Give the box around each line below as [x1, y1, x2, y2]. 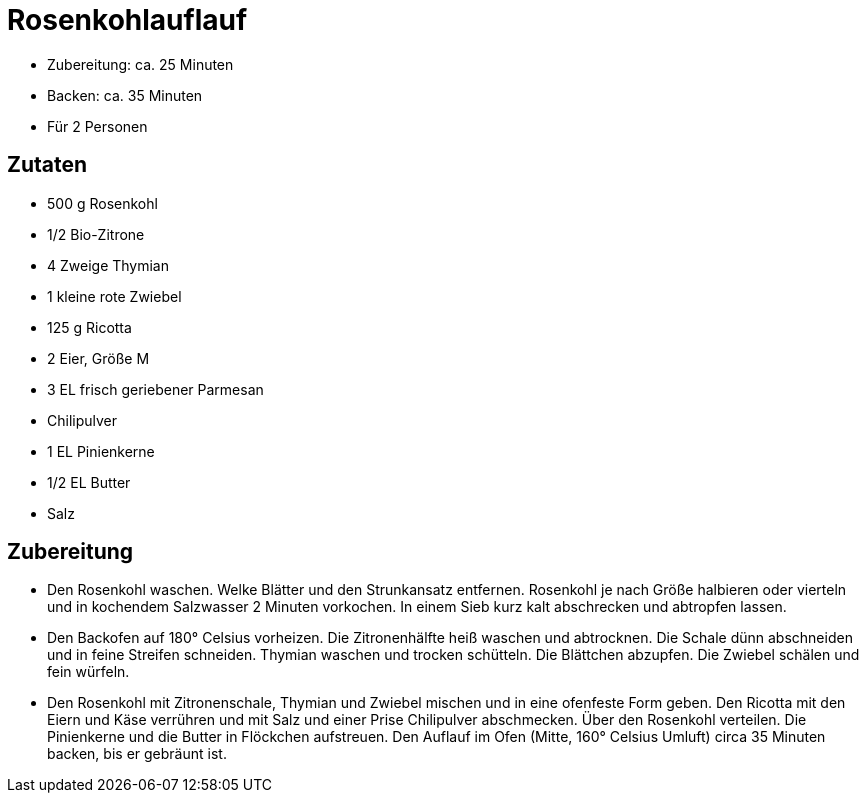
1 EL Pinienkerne [47, 442, 155, 460]
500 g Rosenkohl [47, 194, 158, 212]
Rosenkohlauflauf [7, 3, 248, 37]
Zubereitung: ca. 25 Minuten [47, 55, 234, 73]
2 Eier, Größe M [47, 349, 150, 367]
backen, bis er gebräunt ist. [47, 745, 227, 763]
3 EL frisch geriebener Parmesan [47, 380, 264, 398]
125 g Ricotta [47, 318, 132, 336]
